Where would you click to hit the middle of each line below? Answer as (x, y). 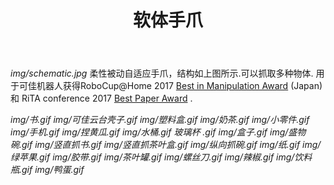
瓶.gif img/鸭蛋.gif (47, 170)
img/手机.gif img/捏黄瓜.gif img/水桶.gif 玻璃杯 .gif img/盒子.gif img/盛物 (158, 132)
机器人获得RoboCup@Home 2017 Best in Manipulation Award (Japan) (179, 86)
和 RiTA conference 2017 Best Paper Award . (101, 98)
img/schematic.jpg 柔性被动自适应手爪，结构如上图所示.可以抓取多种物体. (162, 73)
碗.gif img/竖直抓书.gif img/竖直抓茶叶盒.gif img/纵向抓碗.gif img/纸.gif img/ (166, 145)
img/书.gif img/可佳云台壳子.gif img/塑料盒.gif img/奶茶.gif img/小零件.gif (160, 120)
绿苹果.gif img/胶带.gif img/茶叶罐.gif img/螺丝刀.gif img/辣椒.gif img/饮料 (161, 157)
